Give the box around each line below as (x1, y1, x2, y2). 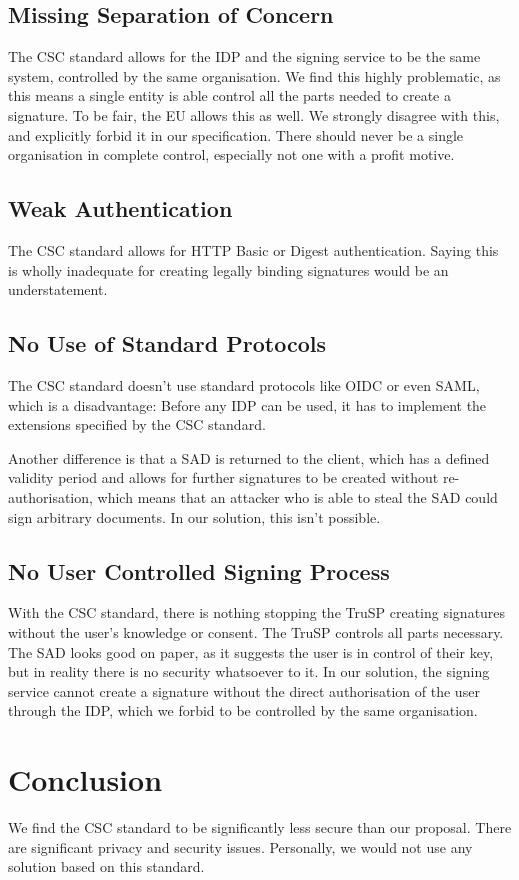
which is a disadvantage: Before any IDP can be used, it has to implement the (8, 394, 487, 415)
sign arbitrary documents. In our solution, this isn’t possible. (8, 506, 381, 527)
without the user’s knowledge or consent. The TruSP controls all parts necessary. (8, 621, 504, 642)
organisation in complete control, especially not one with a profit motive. (8, 144, 455, 165)
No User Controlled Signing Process (8, 555, 390, 586)
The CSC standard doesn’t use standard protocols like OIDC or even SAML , (8, 374, 480, 395)
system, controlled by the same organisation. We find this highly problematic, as (8, 65, 501, 86)
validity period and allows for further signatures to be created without (8, 467, 439, 488)
